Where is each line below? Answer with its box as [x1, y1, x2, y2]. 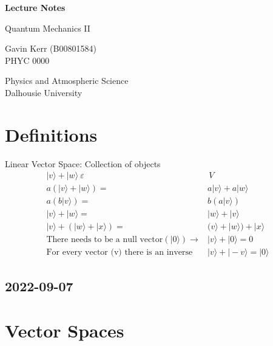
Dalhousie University [5, 86, 83, 99]
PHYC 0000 [5, 54, 50, 66]
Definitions [5, 122, 98, 147]
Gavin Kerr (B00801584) [5, 42, 96, 55]
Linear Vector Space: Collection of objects [5, 157, 161, 170]
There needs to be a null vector [46, 235, 163, 244]
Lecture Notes [5, 1, 66, 13]
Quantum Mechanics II [5, 21, 90, 34]
